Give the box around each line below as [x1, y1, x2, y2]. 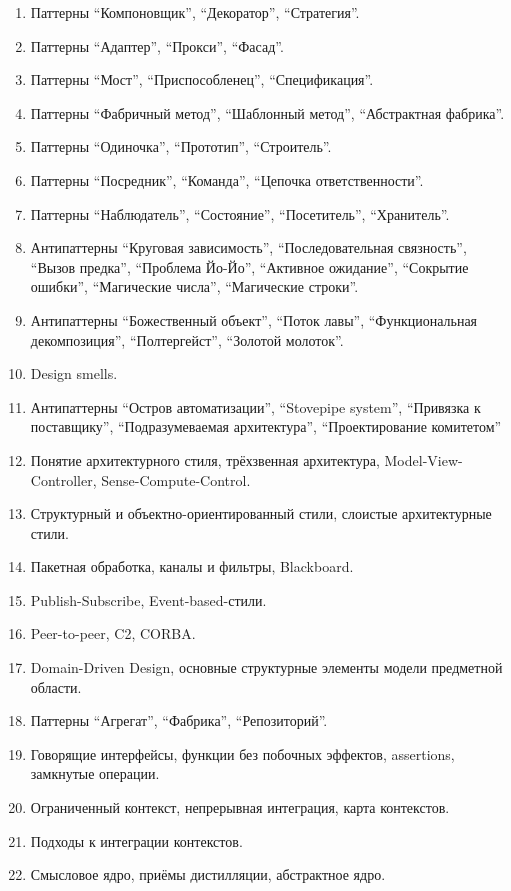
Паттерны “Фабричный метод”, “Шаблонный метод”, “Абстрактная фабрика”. [30, 102, 505, 123]
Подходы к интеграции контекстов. [30, 830, 243, 851]
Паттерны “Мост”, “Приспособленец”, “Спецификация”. [30, 69, 374, 90]
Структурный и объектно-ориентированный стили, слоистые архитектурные [30, 503, 492, 524]
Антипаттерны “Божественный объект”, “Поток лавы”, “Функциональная [30, 309, 478, 330]
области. [30, 676, 82, 697]
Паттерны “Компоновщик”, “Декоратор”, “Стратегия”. [30, 2, 360, 22]
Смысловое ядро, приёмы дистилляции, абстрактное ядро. [30, 864, 386, 885]
